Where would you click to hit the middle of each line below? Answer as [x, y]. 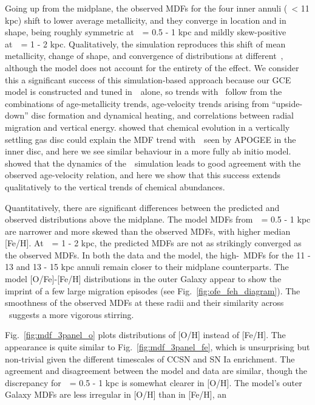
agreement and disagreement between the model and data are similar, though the [156, 371]
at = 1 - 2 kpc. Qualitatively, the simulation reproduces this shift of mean [145, 43]
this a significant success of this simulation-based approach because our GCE [148, 79]
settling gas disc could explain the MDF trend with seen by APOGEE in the [151, 139]
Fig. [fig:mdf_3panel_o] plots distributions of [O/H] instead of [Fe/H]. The [145, 335]
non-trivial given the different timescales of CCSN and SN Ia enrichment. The [150, 358]
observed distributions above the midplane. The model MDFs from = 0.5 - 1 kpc [158, 219]
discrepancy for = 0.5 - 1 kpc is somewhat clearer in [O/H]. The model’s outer [154, 382]
